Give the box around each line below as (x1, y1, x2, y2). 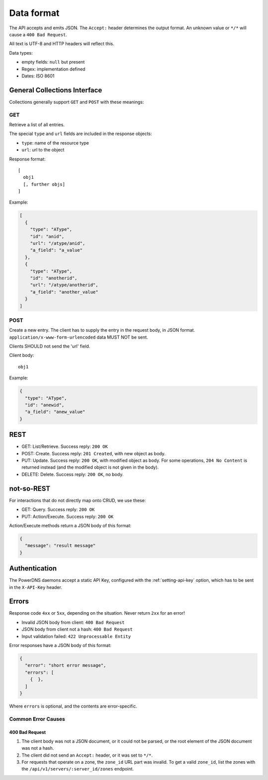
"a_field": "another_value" (30, 289, 99, 295)
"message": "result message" (25, 543, 96, 549)
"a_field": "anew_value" (25, 409, 85, 415)
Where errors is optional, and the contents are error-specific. (9, 703, 137, 709)
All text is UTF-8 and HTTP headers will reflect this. (9, 41, 115, 47)
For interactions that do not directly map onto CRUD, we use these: (9, 497, 146, 503)
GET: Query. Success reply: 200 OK (21, 506, 95, 512)
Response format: (9, 156, 46, 162)
